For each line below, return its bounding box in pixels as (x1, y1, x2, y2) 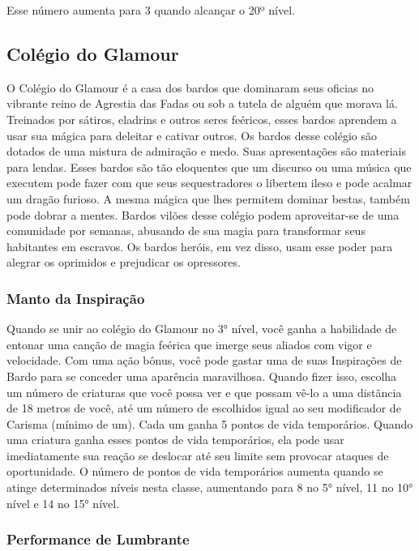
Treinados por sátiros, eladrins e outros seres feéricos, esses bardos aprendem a (6, 110, 397, 127)
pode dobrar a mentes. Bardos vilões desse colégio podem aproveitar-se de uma (6, 206, 400, 223)
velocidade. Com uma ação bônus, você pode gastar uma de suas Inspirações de (6, 352, 402, 369)
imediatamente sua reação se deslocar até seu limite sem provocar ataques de (6, 446, 389, 463)
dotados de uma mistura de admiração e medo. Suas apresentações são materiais (6, 143, 406, 160)
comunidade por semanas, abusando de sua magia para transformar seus (6, 222, 366, 239)
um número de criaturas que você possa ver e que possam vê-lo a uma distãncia (6, 383, 402, 400)
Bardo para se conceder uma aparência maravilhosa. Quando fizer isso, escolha (6, 367, 397, 384)
